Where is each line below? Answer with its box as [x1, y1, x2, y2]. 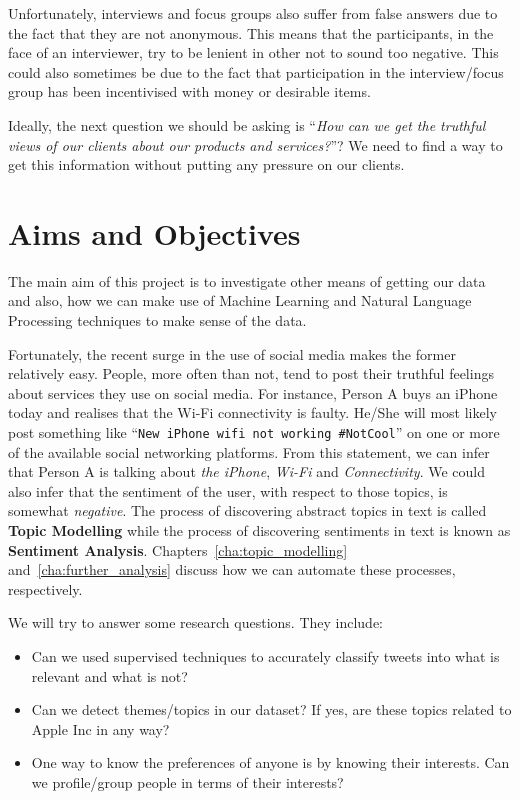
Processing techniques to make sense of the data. [8, 310, 307, 331]
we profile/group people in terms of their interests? [31, 772, 344, 792]
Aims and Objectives [8, 212, 301, 253]
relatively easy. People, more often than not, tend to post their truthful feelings [8, 363, 494, 384]
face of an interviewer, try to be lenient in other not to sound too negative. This [8, 42, 499, 63]
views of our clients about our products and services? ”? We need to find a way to [8, 134, 503, 155]
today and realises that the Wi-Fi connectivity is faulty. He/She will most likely [8, 402, 497, 423]
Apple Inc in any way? [31, 718, 170, 739]
